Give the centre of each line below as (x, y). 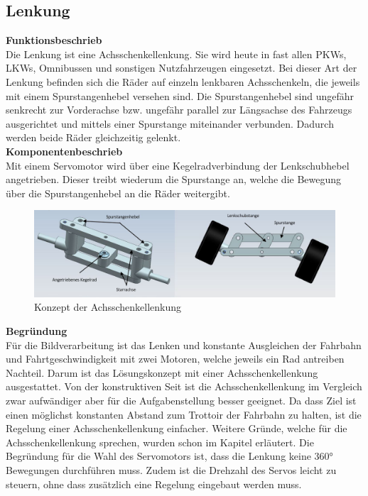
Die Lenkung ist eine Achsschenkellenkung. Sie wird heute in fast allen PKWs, (176, 54)
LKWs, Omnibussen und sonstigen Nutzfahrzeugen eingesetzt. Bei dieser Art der (182, 68)
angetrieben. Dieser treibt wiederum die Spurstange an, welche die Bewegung (174, 179)
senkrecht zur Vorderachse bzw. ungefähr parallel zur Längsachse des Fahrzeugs (179, 110)
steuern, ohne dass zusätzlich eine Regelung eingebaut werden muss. (154, 484)
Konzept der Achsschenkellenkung (108, 307)
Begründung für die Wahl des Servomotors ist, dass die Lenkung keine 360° (169, 456)
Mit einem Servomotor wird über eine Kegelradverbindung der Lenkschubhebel (178, 165)
